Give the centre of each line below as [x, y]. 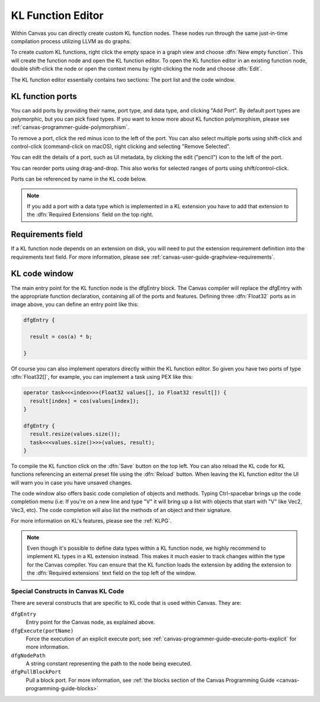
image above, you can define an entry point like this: [75, 304]
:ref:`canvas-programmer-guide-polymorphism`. [70, 127]
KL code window [42, 274]
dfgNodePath [28, 655]
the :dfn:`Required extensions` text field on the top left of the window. [112, 573]
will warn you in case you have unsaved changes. [72, 482]
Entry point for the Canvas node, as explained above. [90, 622]
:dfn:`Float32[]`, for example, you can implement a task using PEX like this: [102, 377]
